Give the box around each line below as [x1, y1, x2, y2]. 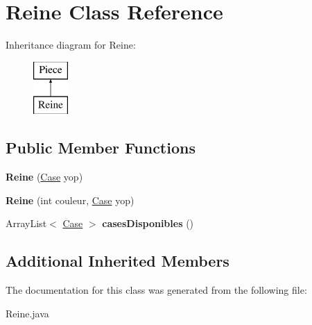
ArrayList [6, 216, 47, 231]
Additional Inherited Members [6, 250, 229, 272]
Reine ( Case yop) [6, 169, 83, 184]
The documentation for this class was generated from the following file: [6, 283, 307, 297]
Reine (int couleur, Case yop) [6, 192, 135, 207]
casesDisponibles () [102, 216, 194, 231]
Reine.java [6, 306, 49, 320]
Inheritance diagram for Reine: [6, 37, 136, 52]
